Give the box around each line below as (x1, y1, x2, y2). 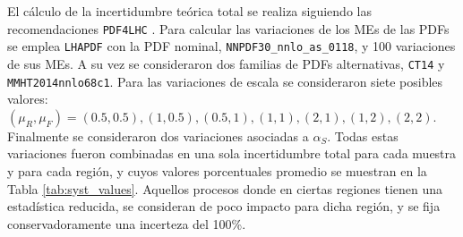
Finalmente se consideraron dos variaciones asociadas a (7, 126, 309, 145)
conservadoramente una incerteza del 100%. (7, 214, 246, 233)
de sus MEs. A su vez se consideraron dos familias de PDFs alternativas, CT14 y (7, 54, 445, 72)
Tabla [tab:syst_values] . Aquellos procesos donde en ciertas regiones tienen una (7, 179, 443, 198)
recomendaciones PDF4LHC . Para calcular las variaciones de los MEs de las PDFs (7, 19, 450, 38)
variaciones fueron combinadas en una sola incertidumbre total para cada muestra (7, 144, 457, 163)
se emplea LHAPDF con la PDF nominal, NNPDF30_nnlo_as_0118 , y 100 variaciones (7, 37, 456, 55)
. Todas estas (327, 126, 399, 145)
